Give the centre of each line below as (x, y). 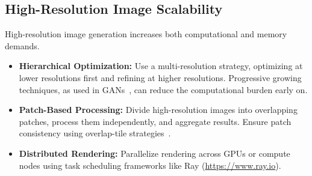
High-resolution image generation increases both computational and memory (146, 34)
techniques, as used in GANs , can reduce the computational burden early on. (163, 89)
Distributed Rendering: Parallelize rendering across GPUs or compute (154, 153)
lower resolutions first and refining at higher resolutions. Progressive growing (160, 77)
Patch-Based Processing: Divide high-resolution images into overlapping (158, 110)
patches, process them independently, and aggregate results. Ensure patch (155, 121)
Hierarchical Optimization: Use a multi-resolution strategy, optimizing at (161, 66)
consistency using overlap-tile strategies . (95, 133)
